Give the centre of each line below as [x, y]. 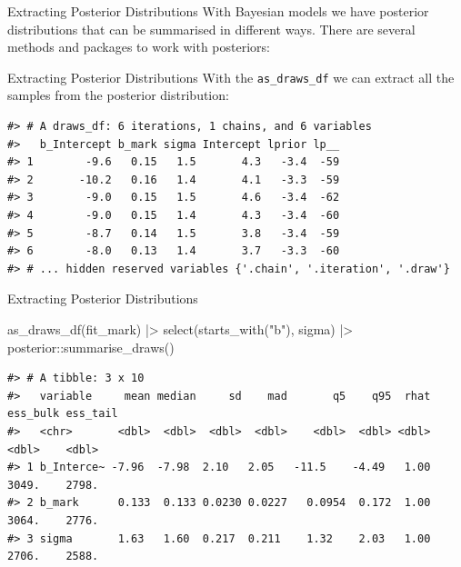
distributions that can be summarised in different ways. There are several [211, 29]
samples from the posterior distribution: [118, 95]
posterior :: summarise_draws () [91, 347]
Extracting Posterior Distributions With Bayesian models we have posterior [218, 11]
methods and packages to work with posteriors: [139, 47]
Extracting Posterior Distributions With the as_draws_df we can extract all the [231, 77]
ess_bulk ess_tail [63, 414]
